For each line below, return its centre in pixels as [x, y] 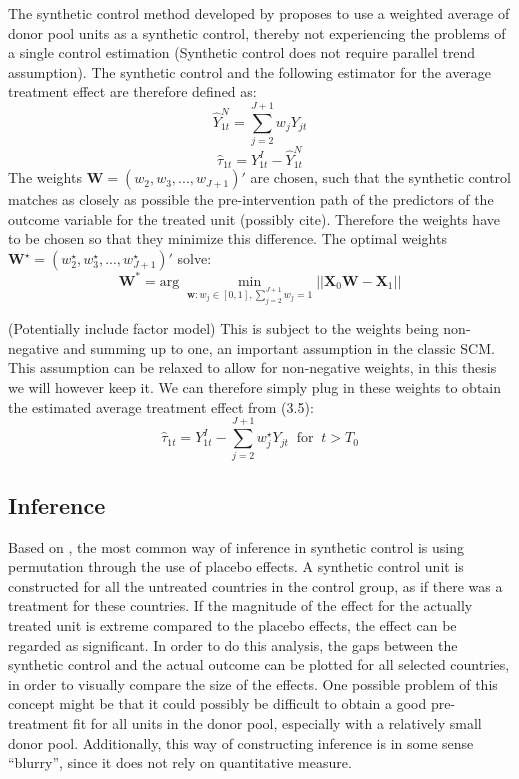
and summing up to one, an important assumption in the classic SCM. [279, 347]
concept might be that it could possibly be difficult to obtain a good [217, 703]
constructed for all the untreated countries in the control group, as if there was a [255, 585]
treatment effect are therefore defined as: [132, 91]
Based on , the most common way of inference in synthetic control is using [236, 546]
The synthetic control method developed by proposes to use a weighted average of [259, 13]
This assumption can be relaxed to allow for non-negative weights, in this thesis [252, 367]
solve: [194, 258]
